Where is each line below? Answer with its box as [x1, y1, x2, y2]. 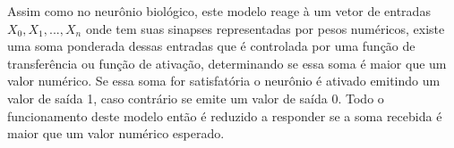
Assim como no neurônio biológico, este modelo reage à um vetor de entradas [7, 2, 431, 20]
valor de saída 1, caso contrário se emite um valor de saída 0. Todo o [7, 88, 384, 107]
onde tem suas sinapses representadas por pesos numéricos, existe [85, 19, 445, 37]
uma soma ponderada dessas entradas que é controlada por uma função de [7, 37, 415, 55]
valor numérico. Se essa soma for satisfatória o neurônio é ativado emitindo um [7, 71, 441, 90]
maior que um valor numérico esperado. [7, 124, 225, 143]
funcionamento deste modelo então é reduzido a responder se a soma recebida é [7, 106, 442, 125]
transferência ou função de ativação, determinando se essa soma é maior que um [7, 53, 447, 72]
